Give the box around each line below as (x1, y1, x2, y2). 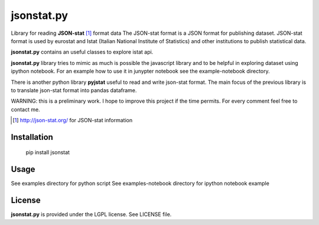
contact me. (11, 106, 41, 113)
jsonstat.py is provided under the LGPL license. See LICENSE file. (11, 211, 172, 218)
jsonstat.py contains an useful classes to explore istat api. (11, 48, 154, 56)
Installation (11, 132, 53, 142)
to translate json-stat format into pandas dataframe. (11, 86, 137, 94)
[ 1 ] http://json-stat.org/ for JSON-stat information (12, 117, 133, 124)
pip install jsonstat (25, 149, 70, 156)
